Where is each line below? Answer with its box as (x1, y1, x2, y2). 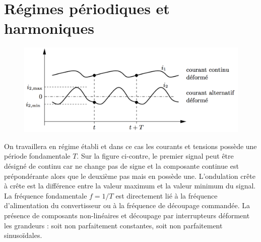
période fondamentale (4, 151, 71, 161)
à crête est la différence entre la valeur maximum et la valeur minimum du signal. (4, 180, 256, 191)
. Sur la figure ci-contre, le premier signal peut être (77, 151, 234, 161)
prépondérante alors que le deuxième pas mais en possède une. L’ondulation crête (4, 170, 255, 181)
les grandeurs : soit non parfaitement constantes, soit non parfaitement (4, 220, 223, 230)
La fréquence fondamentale (4, 190, 87, 201)
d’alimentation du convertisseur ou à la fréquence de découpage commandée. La (4, 200, 250, 211)
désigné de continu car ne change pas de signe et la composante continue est (4, 160, 239, 171)
